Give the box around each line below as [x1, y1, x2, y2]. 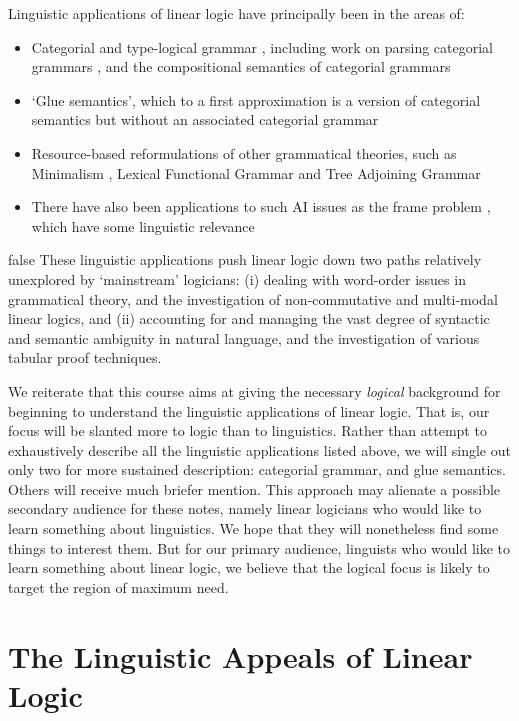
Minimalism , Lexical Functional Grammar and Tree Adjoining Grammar [31, 162, 481, 183]
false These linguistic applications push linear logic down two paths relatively [8, 249, 482, 270]
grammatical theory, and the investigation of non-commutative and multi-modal [8, 288, 498, 309]
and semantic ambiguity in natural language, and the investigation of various [8, 327, 480, 348]
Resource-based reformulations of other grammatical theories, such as [31, 142, 457, 163]
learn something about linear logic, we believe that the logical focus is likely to [8, 557, 490, 578]
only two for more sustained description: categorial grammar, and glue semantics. [8, 459, 506, 480]
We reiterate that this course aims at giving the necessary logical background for [8, 380, 501, 401]
